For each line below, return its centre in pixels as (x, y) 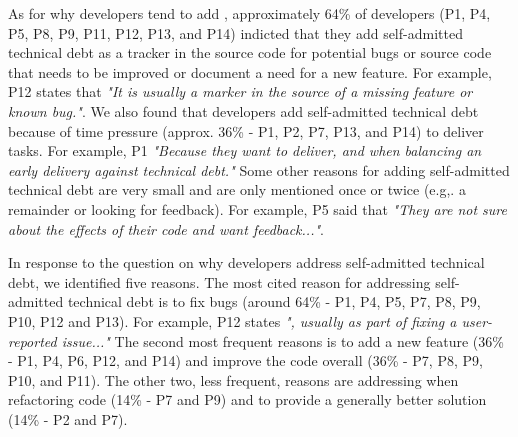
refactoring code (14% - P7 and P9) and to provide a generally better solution (247, 399)
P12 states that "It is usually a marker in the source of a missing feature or (240, 91)
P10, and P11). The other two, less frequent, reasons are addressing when (233, 379)
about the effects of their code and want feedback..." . (166, 228)
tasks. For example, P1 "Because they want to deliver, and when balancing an (245, 150)
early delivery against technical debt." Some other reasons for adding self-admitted (259, 169)
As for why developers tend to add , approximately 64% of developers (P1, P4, (249, 13)
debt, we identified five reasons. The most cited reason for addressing (219, 281)
